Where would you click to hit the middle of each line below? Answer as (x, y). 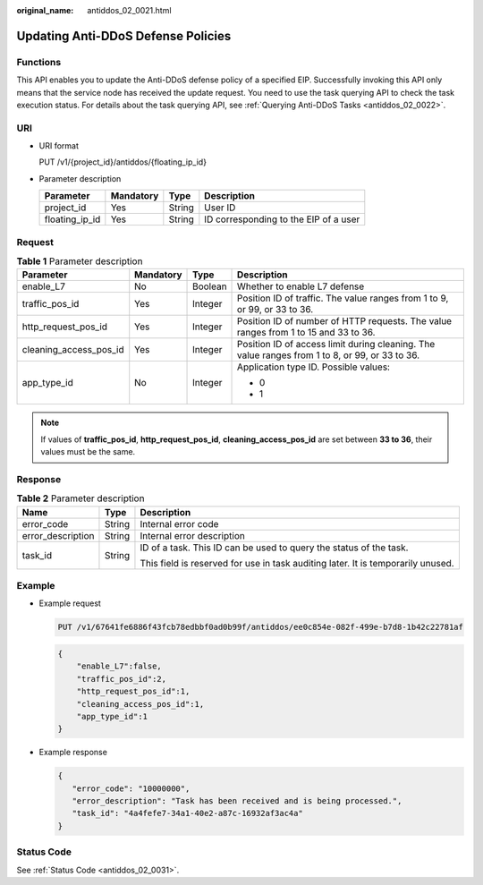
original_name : (45, 10)
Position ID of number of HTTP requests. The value (344, 321)
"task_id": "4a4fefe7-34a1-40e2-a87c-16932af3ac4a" (187, 813)
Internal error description (192, 535)
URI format (59, 146)
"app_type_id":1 (112, 716)
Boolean (210, 286)
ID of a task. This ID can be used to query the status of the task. (274, 548)
